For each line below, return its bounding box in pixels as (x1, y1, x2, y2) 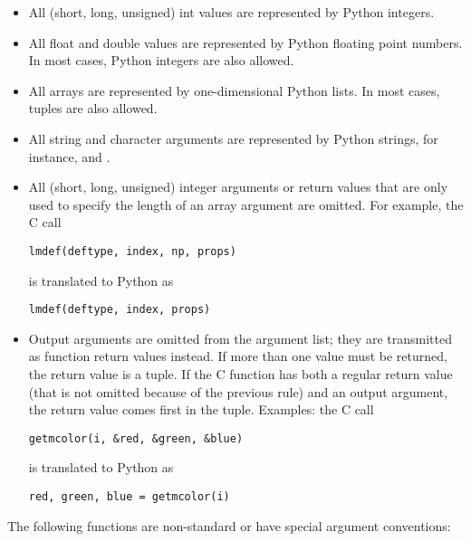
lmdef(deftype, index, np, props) (28, 244, 236, 258)
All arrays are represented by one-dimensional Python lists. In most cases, (28, 81, 440, 100)
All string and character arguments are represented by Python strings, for (28, 128, 438, 147)
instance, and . (28, 147, 111, 166)
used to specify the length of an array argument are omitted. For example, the (28, 195, 464, 214)
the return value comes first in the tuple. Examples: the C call (28, 400, 374, 419)
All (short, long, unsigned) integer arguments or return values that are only (28, 177, 448, 196)
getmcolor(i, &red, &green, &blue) (28, 432, 244, 445)
